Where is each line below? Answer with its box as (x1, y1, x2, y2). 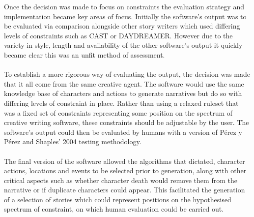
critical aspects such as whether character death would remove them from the (4, 175, 237, 185)
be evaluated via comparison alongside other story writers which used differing (4, 21, 240, 31)
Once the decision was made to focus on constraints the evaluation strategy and (4, 1, 244, 11)
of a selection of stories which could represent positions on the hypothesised (4, 194, 231, 204)
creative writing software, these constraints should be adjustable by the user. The (4, 117, 249, 127)
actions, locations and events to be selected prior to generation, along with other (4, 165, 247, 176)
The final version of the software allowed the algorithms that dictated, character (4, 155, 245, 166)
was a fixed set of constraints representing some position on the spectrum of (4, 107, 233, 118)
